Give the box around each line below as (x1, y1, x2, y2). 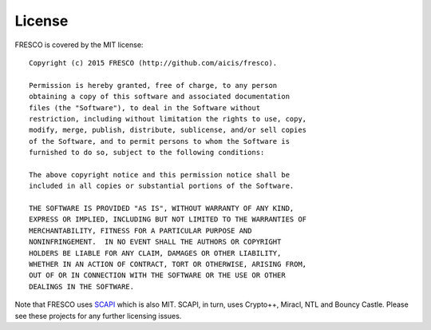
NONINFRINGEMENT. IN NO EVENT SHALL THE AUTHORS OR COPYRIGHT (29, 237, 282, 247)
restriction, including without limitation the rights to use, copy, (29, 114, 307, 123)
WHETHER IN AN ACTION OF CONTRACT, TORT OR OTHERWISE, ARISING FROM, (29, 260, 307, 268)
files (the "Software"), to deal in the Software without (29, 103, 261, 112)
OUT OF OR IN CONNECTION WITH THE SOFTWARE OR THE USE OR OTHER (29, 271, 287, 280)
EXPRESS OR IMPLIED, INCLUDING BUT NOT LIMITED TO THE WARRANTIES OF (29, 215, 307, 224)
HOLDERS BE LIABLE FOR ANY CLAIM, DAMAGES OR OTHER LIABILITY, (29, 248, 282, 257)
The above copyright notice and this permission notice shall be (29, 170, 291, 179)
